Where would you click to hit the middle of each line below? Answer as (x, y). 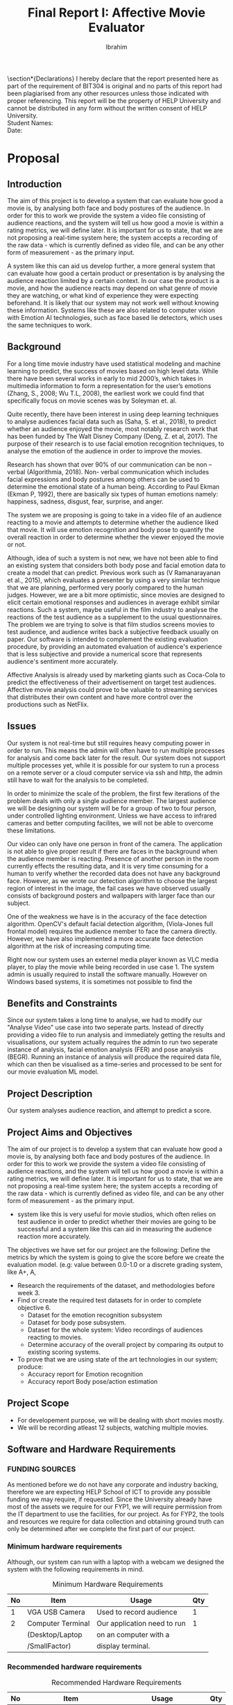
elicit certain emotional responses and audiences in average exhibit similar (114, 602)
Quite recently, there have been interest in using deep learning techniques (113, 414)
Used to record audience (137, 1612)
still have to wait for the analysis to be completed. (78, 779)
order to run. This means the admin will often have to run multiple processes (116, 750)
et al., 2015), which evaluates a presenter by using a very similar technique (114, 580)
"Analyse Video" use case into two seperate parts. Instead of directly (106, 1028)
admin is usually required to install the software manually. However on (107, 974)
